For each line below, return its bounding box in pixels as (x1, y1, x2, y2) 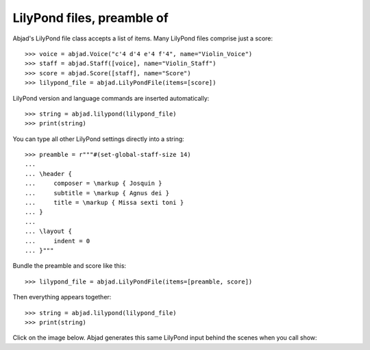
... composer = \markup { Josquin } (25, 179, 162, 188)
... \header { (25, 170, 72, 177)
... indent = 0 (25, 237, 90, 245)
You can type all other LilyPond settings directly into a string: (12, 134, 184, 143)
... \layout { (25, 227, 72, 236)
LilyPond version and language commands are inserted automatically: (12, 94, 210, 102)
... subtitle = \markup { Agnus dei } (25, 189, 170, 197)
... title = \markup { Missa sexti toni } (25, 199, 184, 207)
